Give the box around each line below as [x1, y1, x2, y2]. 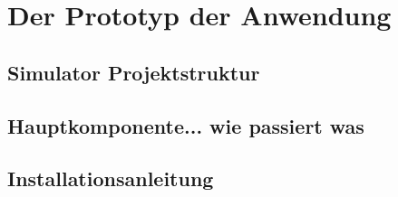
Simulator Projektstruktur [7, 58, 260, 86]
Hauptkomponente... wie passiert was [7, 111, 364, 139]
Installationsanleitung [7, 164, 214, 192]
